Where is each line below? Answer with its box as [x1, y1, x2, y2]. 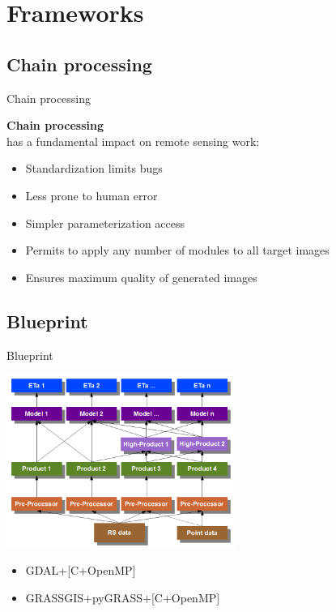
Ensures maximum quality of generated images [25, 268, 257, 285]
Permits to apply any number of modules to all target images [25, 242, 330, 259]
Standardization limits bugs [25, 160, 163, 177]
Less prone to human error [25, 186, 158, 203]
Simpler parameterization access [25, 214, 185, 231]
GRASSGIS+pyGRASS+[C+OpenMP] [25, 588, 220, 606]
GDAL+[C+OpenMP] [25, 562, 136, 579]
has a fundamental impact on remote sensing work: [6, 132, 260, 149]
